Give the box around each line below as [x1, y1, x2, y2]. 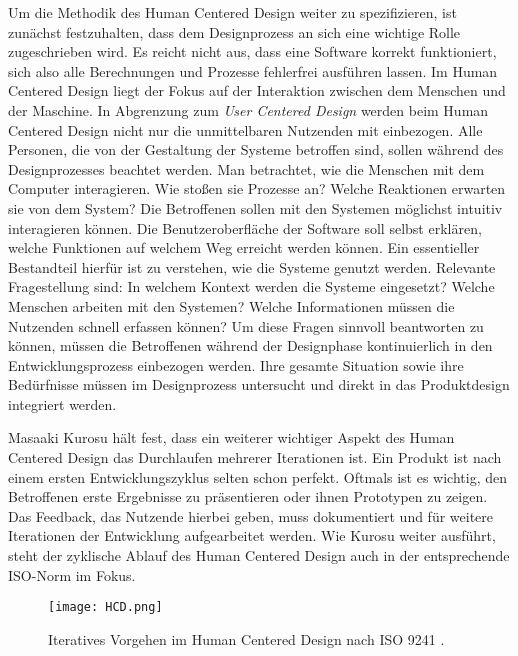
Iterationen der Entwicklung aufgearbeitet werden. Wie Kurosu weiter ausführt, [8, 525, 496, 546]
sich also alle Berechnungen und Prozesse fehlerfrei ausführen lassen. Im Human [8, 60, 498, 81]
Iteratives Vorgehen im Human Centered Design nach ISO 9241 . [48, 628, 445, 649]
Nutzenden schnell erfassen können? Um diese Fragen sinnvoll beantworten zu [8, 315, 484, 336]
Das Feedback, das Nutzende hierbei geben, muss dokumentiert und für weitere [8, 505, 494, 526]
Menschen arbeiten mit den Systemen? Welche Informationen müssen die [8, 295, 455, 316]
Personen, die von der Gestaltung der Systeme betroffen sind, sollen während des [8, 139, 504, 160]
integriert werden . [8, 393, 117, 414]
